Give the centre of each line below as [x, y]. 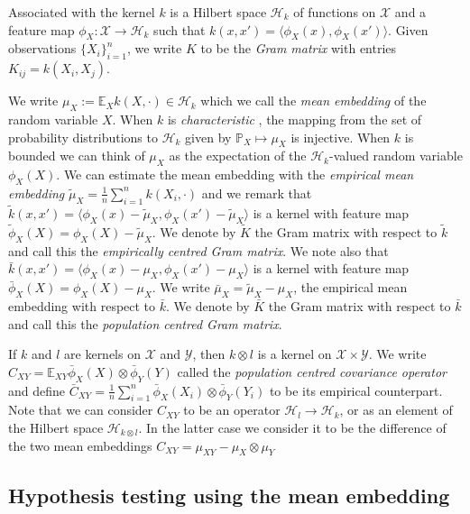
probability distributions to [83, 137]
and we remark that [257, 193]
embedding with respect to [82, 305]
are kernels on [102, 354]
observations [42, 48]
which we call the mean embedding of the [313, 101]
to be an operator [232, 410]
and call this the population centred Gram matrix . [145, 323]
